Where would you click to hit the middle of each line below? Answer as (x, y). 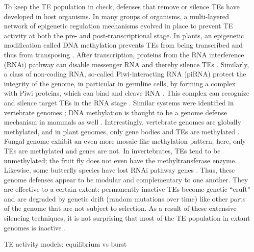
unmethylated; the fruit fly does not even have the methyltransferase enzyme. (120, 160)
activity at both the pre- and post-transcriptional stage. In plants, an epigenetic (124, 35)
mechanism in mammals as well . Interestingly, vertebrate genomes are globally (123, 122)
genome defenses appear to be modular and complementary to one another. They (126, 179)
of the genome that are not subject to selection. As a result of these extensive (120, 208)
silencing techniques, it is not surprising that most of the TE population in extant (127, 218)
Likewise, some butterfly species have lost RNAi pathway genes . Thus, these (119, 170)
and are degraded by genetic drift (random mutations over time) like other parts (125, 198)
